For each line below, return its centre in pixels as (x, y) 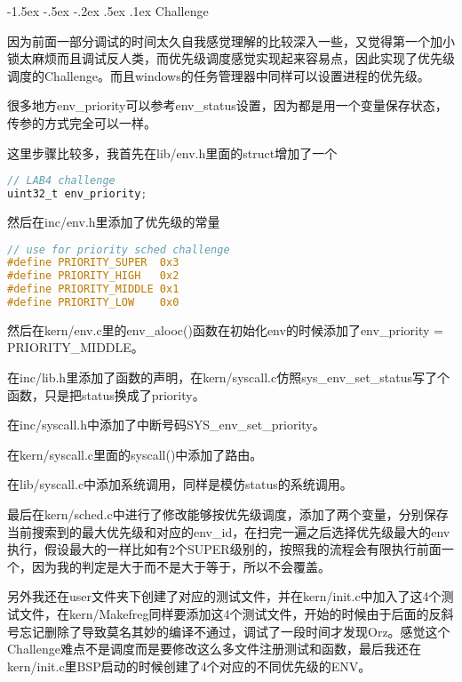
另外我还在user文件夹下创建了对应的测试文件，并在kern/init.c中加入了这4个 (224, 596)
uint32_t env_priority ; (77, 194)
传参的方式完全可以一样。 (82, 122)
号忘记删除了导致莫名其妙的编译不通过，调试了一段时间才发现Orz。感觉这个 (229, 631)
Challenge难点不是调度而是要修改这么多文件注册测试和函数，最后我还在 (214, 649)
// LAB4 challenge (61, 181)
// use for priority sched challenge (119, 249)
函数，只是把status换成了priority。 (106, 394)
